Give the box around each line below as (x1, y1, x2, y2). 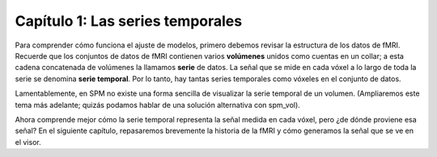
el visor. (15, 137, 41, 147)
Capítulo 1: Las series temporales (15, 12, 243, 30)
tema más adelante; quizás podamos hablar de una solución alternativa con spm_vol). (15, 100, 301, 109)
